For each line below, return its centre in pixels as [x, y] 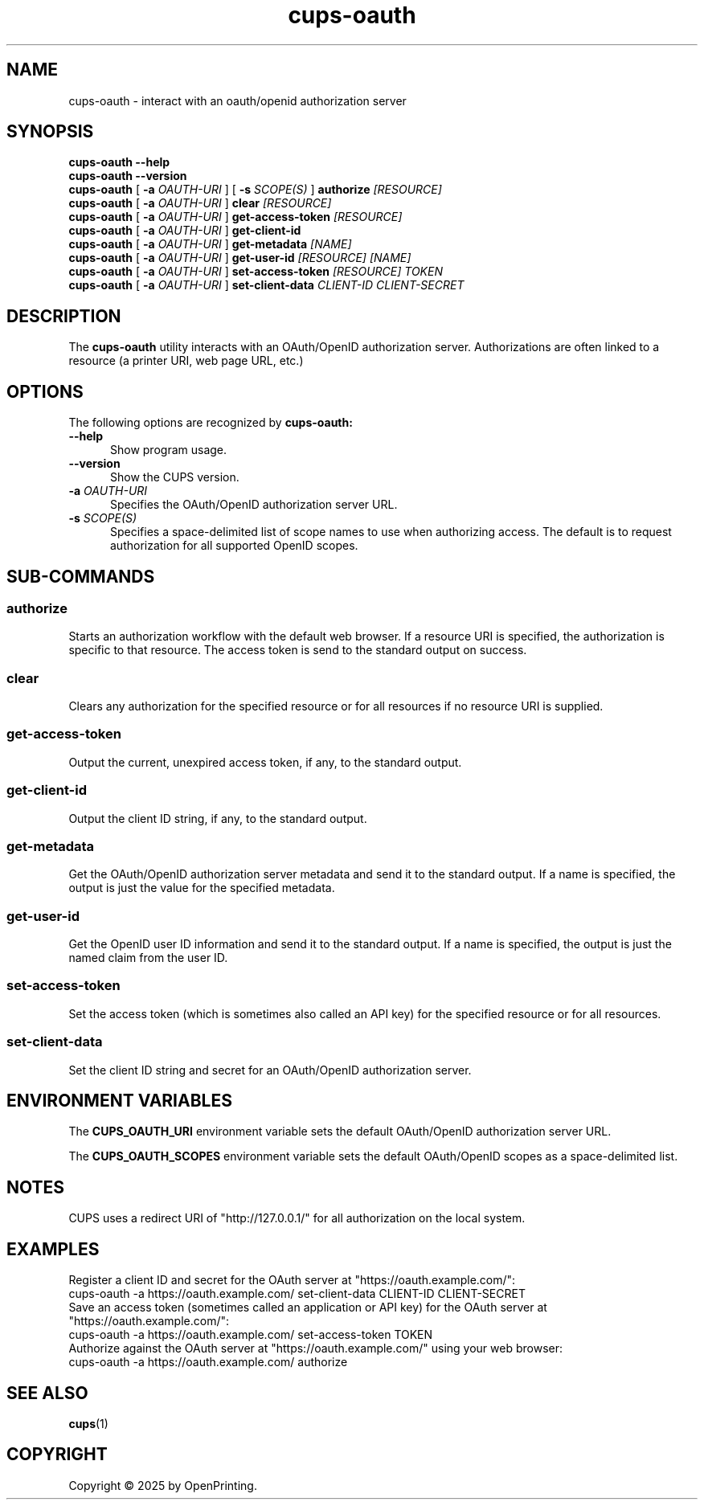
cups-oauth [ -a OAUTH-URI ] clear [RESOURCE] [200, 203]
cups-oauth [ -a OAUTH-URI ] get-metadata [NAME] [210, 244]
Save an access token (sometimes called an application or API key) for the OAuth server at [308, 1308]
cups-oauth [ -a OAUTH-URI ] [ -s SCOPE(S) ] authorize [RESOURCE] [255, 190]
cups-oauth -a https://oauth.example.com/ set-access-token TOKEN [251, 1335]
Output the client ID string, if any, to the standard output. [218, 818]
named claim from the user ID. [148, 958]
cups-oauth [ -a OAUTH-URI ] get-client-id [185, 231]
